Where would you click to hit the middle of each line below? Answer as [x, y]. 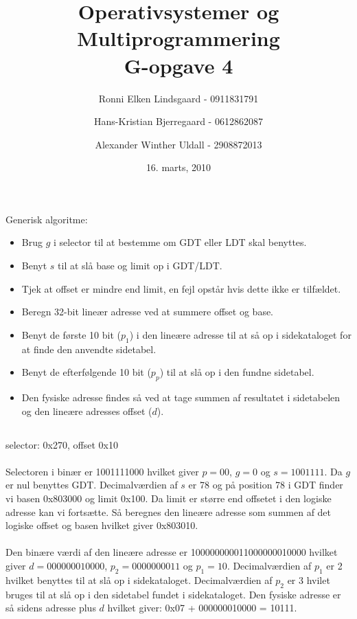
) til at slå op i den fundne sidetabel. [237, 372]
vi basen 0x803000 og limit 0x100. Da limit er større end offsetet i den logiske [169, 498]
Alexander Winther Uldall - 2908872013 [178, 144]
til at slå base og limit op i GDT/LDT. [140, 266]
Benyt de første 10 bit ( [71, 334]
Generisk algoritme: [47, 219]
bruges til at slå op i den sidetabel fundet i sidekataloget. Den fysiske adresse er [173, 594]
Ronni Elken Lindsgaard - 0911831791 [178, 98]
